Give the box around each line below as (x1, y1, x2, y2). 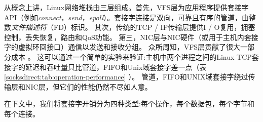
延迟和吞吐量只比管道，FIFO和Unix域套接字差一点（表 (25, 61, 207, 72)
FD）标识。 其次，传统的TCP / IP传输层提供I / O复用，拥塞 (53, 22, 255, 32)
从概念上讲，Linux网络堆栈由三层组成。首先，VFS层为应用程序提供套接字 (4, 2, 249, 12)
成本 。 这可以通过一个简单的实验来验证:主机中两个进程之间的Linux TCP (11, 51, 252, 62)
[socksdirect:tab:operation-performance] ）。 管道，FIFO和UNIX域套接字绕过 (4, 71, 248, 82)
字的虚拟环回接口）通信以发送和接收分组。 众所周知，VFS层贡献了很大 (4, 42, 241, 52)
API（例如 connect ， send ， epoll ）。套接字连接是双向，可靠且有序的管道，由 (4, 12, 249, 22)
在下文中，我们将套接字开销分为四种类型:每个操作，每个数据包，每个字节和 (4, 98, 254, 109)
